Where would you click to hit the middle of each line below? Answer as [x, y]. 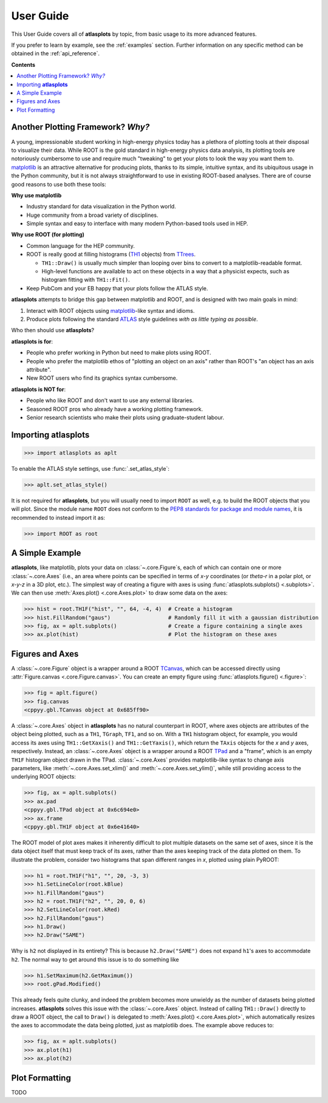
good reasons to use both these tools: [59, 184]
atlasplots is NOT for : [39, 389]
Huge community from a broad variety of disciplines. [92, 215]
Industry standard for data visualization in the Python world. [101, 207]
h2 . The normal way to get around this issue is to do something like [95, 959]
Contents [23, 64]
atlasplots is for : [32, 341]
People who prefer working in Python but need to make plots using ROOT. [119, 353]
